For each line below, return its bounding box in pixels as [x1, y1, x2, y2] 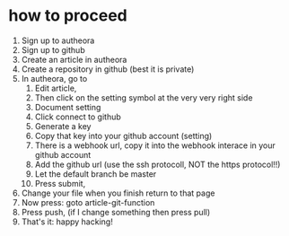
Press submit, [34, 178, 86, 188]
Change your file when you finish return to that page [21, 188, 215, 198]
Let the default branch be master [34, 168, 157, 179]
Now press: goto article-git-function [21, 197, 155, 207]
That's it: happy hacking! [21, 216, 113, 227]
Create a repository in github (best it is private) [21, 64, 195, 74]
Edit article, [34, 83, 77, 93]
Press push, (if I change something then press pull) [21, 206, 211, 217]
